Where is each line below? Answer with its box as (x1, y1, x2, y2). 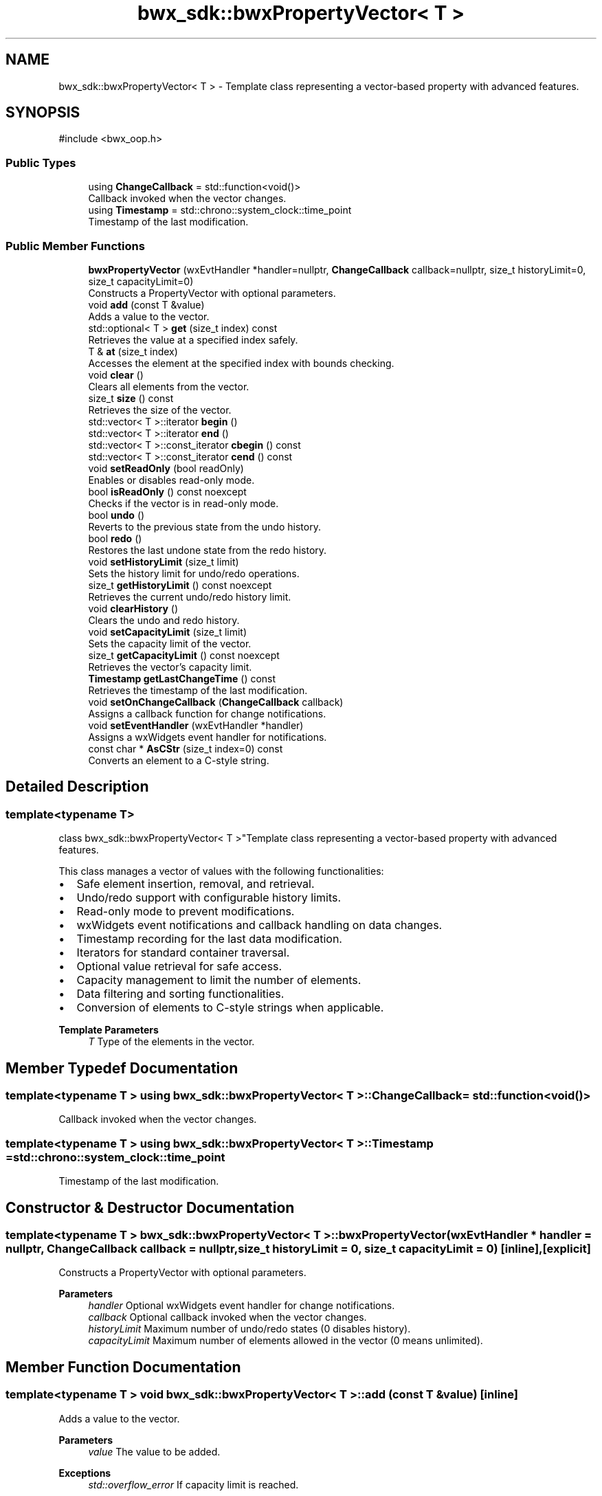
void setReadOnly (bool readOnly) (88, 462, 244, 474)
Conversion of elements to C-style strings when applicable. (76, 1001, 384, 1015)
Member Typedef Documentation (5, 1059, 238, 1077)
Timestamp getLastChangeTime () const (88, 672, 276, 684)
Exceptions (58, 1466, 111, 1479)
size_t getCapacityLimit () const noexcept (88, 649, 280, 661)
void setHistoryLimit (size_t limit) (88, 555, 239, 568)
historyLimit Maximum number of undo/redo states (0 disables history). (88, 1323, 411, 1335)
